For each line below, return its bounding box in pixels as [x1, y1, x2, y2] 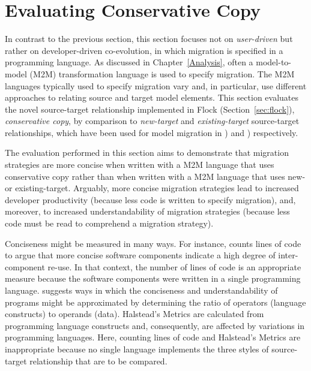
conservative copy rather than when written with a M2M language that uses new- [5, 170, 306, 182]
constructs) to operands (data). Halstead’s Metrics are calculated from [5, 307, 264, 320]
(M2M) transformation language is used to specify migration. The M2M [29, 67, 295, 80]
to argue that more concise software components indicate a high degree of [5, 249, 276, 261]
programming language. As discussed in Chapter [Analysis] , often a [5, 56, 253, 68]
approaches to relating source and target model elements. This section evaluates [5, 91, 299, 104]
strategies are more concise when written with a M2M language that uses [5, 158, 274, 171]
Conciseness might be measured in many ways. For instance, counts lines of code [5, 237, 301, 249]
